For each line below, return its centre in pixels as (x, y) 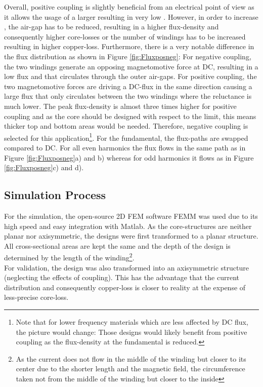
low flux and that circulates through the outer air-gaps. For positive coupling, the (130, 76)
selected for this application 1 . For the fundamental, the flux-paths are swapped (126, 137)
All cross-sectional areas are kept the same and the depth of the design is (117, 245)
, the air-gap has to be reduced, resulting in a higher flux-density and (112, 27)
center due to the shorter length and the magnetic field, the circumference (130, 369)
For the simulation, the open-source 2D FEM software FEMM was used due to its (131, 216)
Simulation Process (55, 195)
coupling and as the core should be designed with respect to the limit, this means (130, 116)
